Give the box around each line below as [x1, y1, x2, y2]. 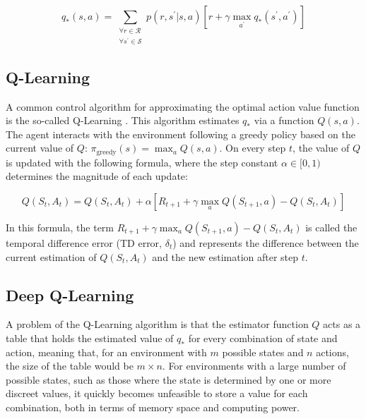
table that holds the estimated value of [6, 330, 174, 345]
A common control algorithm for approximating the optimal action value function [6, 99, 360, 114]
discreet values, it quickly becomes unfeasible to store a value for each [6, 386, 308, 401]
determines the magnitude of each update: [6, 169, 188, 183]
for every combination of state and [188, 330, 338, 345]
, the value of [293, 140, 350, 155]
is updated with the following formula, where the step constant [6, 154, 278, 169]
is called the [305, 219, 358, 234]
